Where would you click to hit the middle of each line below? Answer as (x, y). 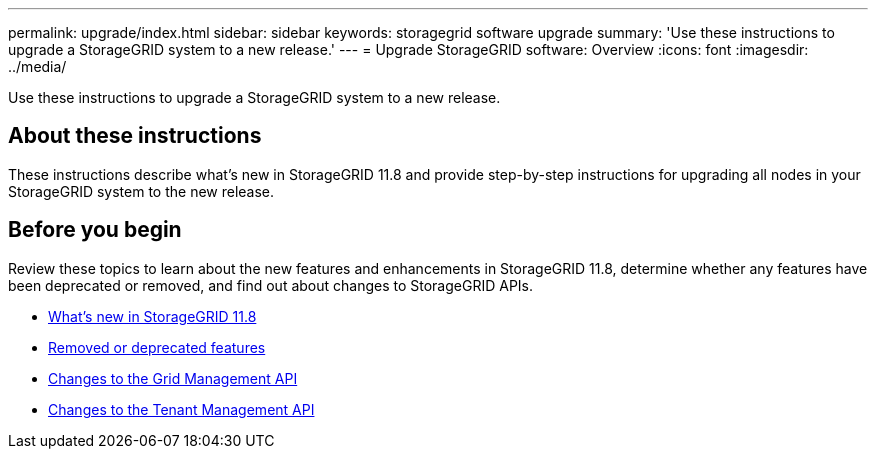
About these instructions (135, 136)
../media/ (37, 66)
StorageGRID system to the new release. (141, 191)
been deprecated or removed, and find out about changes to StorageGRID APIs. (271, 285)
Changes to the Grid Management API (173, 378)
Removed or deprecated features (157, 347)
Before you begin (95, 230)
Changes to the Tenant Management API (181, 409)
